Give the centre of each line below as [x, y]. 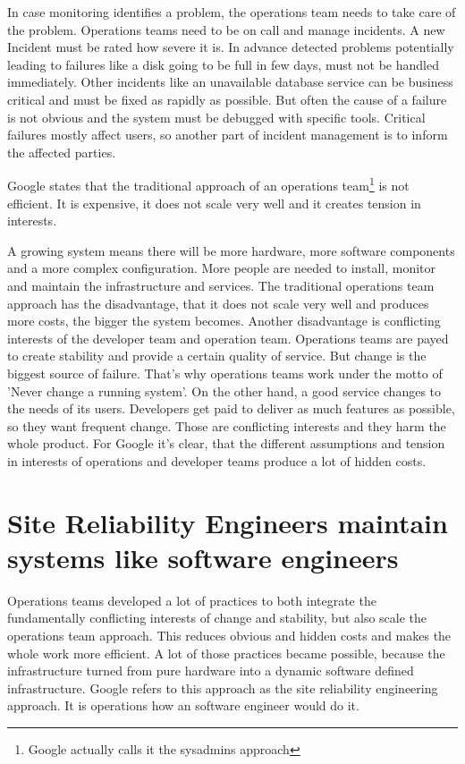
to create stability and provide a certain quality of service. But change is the [217, 356]
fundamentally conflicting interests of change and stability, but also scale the [217, 618]
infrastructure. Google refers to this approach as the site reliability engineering [223, 688]
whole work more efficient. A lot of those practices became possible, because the [226, 653]
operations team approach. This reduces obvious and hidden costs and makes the [229, 635]
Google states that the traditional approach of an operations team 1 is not [208, 184]
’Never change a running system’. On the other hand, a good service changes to [224, 390]
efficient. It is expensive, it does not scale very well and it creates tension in [214, 203]
